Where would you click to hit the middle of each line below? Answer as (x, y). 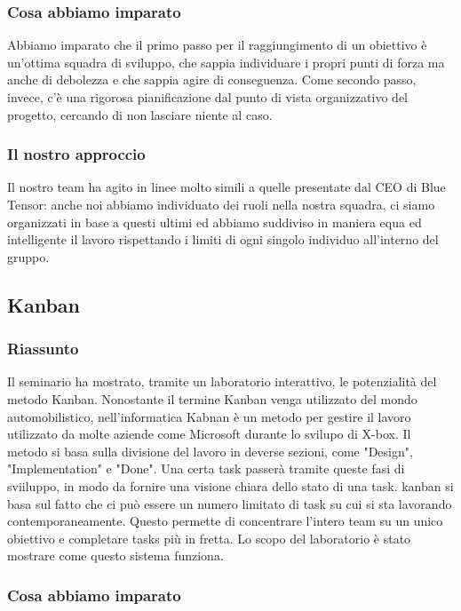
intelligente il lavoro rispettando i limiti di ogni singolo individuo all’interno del (223, 239)
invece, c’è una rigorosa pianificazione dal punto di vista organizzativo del (208, 97)
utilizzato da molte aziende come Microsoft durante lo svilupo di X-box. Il (209, 434)
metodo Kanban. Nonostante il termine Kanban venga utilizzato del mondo (212, 398)
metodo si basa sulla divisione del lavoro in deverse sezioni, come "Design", (210, 451)
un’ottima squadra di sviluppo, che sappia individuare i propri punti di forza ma (226, 62)
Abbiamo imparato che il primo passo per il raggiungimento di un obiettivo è (217, 45)
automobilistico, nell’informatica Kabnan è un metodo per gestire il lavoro (209, 416)
